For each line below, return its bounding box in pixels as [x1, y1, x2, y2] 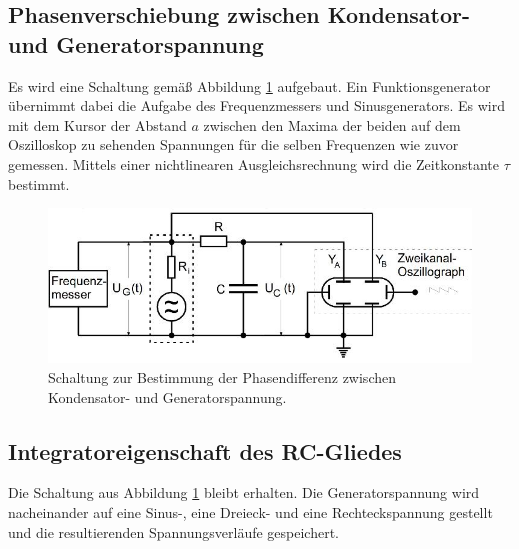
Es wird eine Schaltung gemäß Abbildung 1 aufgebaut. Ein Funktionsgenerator [8, 75, 491, 96]
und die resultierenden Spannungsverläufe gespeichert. [8, 521, 339, 542]
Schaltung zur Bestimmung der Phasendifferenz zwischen [48, 366, 396, 387]
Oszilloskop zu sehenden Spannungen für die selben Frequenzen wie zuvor [8, 134, 459, 155]
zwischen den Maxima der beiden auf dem [203, 114, 461, 135]
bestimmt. [8, 173, 70, 194]
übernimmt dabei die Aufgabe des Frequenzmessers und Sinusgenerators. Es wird [8, 95, 506, 116]
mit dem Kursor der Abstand [8, 114, 187, 135]
